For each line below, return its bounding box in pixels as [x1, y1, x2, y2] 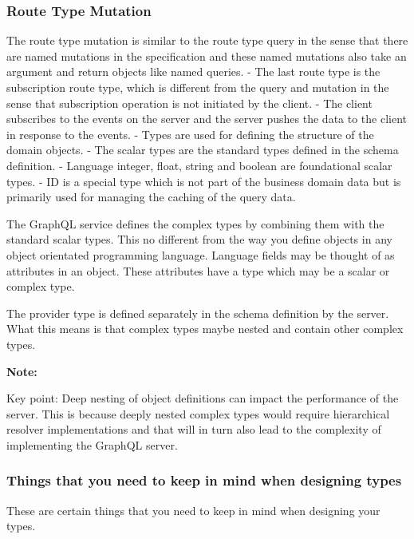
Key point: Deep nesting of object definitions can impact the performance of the [6, 390, 399, 406]
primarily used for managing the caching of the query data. [6, 188, 296, 205]
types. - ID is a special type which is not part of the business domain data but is [6, 172, 401, 189]
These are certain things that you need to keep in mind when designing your [6, 501, 380, 518]
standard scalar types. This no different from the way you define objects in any [6, 231, 392, 248]
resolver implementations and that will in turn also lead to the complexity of [6, 421, 381, 438]
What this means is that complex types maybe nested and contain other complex [6, 320, 404, 337]
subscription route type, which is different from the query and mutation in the [6, 79, 389, 95]
